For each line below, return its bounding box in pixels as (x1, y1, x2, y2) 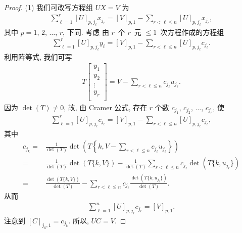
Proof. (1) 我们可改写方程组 (4, 2, 93, 12)
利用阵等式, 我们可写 (4, 51, 72, 62)
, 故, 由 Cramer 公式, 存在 (64, 102, 148, 112)
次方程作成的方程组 (160, 26, 224, 37)
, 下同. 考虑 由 (63, 26, 109, 37)
